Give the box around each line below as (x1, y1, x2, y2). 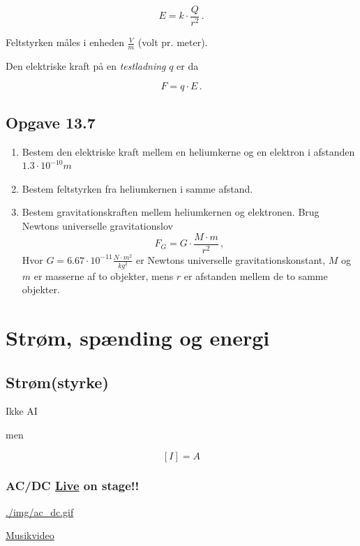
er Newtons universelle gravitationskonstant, (136, 252, 326, 267)
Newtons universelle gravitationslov (22, 219, 173, 233)
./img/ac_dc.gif (6, 504, 74, 519)
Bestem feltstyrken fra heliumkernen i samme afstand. (22, 181, 253, 195)
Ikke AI (6, 404, 38, 418)
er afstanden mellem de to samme (183, 268, 328, 283)
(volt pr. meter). (137, 35, 208, 50)
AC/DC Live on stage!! (6, 477, 140, 494)
